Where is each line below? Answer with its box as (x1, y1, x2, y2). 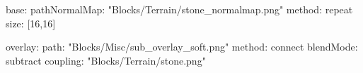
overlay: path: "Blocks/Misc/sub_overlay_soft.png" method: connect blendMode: (6, 39, 358, 54)
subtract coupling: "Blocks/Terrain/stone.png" (6, 53, 206, 67)
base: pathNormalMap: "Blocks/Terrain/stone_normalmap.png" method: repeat (6, 2, 353, 16)
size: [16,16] (6, 15, 56, 30)
